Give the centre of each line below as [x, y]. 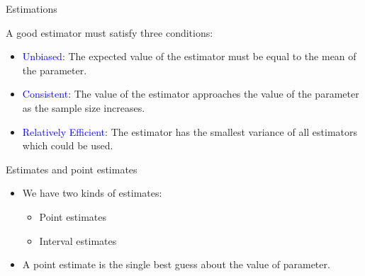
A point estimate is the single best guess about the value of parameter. [176, 264]
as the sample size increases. [84, 107]
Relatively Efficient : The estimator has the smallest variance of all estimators [190, 131]
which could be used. [68, 145]
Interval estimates [78, 240]
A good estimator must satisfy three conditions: [109, 32]
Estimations [32, 8]
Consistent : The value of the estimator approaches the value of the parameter [191, 94]
